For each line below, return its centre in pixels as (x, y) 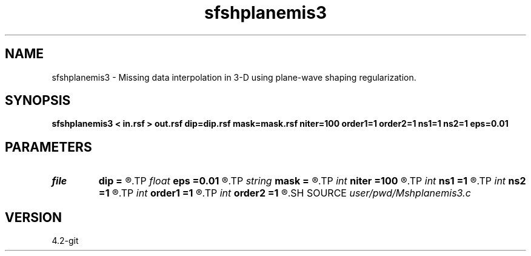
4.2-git (65, 241)
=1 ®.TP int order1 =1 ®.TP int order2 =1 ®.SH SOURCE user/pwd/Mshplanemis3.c (285, 193)
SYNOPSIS (38, 101)
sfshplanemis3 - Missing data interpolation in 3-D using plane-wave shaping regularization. (234, 77)
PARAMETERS (48, 147)
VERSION (34, 217)
